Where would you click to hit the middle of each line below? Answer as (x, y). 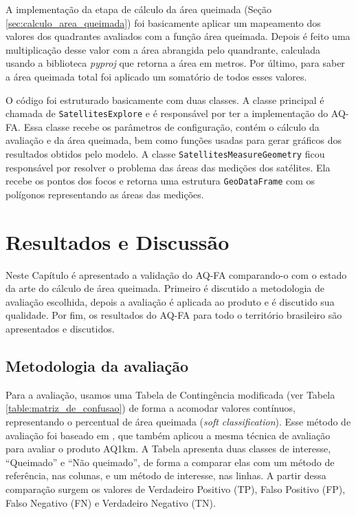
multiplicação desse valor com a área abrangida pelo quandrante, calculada (163, 49)
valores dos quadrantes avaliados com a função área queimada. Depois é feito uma (178, 36)
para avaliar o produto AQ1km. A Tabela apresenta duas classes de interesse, (168, 449)
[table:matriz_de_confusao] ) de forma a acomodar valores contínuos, (151, 408)
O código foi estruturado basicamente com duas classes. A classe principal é (165, 99)
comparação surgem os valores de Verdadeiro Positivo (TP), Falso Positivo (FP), (176, 488)
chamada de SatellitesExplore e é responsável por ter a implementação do (167, 113)
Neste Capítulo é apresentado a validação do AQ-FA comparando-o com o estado (176, 274)
